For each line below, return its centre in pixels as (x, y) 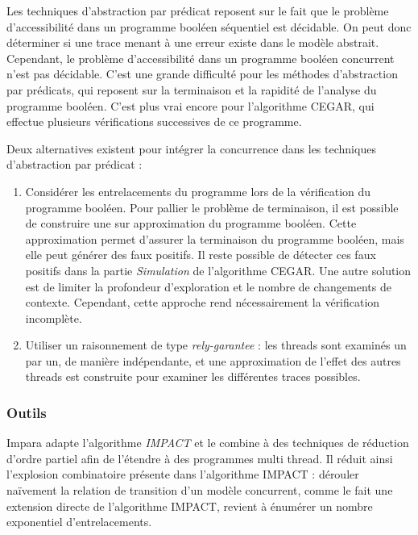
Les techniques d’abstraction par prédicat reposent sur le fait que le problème (198, 10)
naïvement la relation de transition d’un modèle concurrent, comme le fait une (200, 490)
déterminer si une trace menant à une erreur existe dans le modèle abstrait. (193, 42)
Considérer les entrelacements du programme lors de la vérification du (198, 191)
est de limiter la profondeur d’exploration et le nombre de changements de (208, 286)
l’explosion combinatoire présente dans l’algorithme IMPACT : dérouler (183, 474)
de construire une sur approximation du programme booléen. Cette (191, 223)
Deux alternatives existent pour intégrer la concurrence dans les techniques (191, 148)
